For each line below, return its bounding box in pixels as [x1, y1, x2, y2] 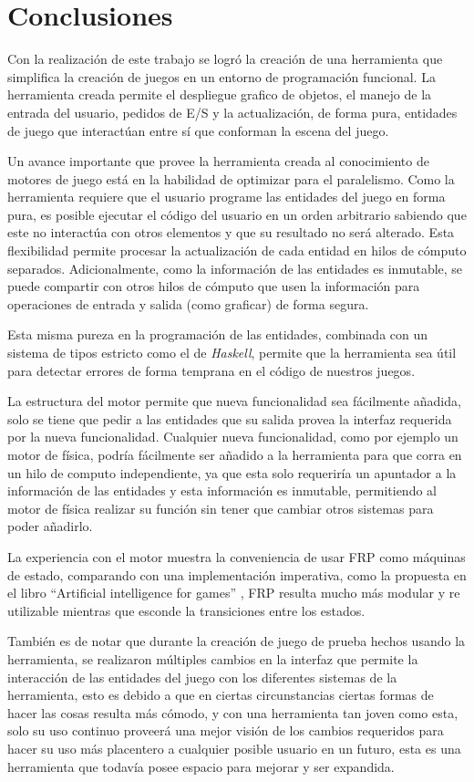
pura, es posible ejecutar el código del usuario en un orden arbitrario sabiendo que [7, 204, 467, 224]
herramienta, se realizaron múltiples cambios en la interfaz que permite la [7, 649, 418, 668]
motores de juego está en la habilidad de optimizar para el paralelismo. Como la [7, 169, 455, 188]
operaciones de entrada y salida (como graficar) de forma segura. [7, 294, 369, 313]
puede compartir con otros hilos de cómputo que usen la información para [7, 276, 420, 296]
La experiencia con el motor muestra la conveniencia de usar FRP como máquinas [7, 547, 466, 566]
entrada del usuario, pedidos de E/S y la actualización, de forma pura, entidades [7, 102, 458, 121]
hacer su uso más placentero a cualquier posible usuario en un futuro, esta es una [7, 738, 461, 757]
